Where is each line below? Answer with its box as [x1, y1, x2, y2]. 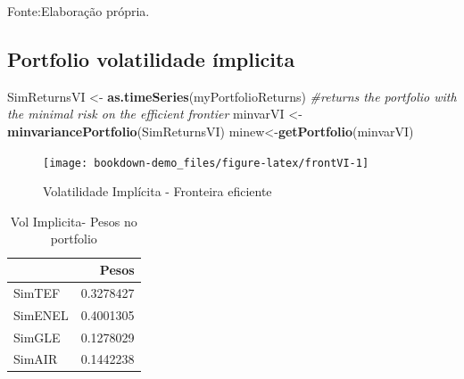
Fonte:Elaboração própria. [7, 2, 150, 20]
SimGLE [13, 327, 61, 346]
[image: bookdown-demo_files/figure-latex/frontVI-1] [43, 156, 369, 169]
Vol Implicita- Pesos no [10, 211, 137, 230]
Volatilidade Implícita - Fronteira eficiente [43, 182, 272, 201]
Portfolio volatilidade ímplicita [7, 45, 295, 72]
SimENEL [13, 305, 69, 324]
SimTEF [13, 283, 61, 301]
